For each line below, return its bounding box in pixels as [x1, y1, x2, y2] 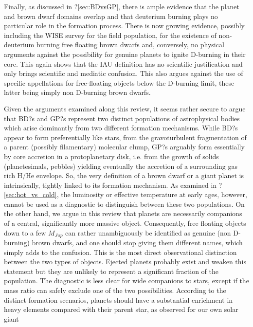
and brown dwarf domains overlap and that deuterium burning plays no [4, 11, 218, 21]
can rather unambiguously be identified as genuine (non [65, 227, 231, 237]
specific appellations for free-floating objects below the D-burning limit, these [4, 77, 235, 88]
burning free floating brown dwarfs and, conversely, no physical [36, 39, 224, 50]
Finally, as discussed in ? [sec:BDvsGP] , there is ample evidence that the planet [4, 1, 239, 11]
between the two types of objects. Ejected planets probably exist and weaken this [4, 256, 246, 267]
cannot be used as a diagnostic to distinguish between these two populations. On [4, 199, 245, 209]
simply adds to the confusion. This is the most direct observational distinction [4, 247, 237, 257]
